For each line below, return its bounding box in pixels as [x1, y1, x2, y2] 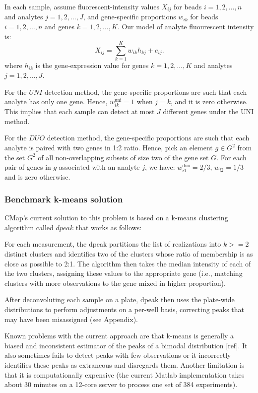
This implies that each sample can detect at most [4, 106, 155, 117]
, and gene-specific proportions [83, 11, 176, 22]
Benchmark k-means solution [4, 193, 123, 205]
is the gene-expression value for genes [35, 60, 149, 70]
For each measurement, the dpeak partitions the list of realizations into [4, 239, 221, 249]
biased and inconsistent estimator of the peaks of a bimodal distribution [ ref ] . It [4, 340, 248, 350]
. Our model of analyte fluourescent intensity [117, 21, 254, 32]
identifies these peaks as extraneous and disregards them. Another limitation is [4, 359, 245, 370]
